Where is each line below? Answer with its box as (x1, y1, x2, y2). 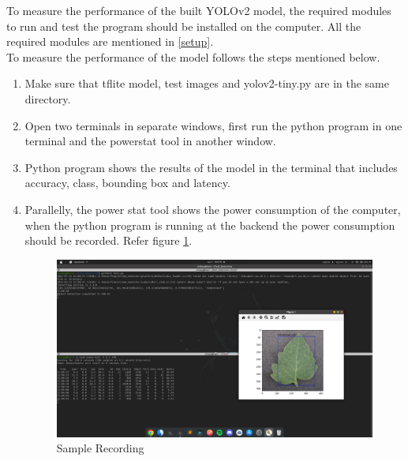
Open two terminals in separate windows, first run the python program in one (24, 117, 402, 133)
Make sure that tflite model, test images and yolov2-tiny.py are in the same (24, 75, 389, 92)
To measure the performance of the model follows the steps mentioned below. (6, 48, 380, 65)
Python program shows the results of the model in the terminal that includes (24, 159, 398, 175)
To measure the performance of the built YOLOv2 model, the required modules (6, 2, 391, 18)
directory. (24, 90, 71, 107)
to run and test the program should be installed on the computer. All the (6, 17, 361, 34)
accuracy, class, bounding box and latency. (24, 174, 230, 191)
